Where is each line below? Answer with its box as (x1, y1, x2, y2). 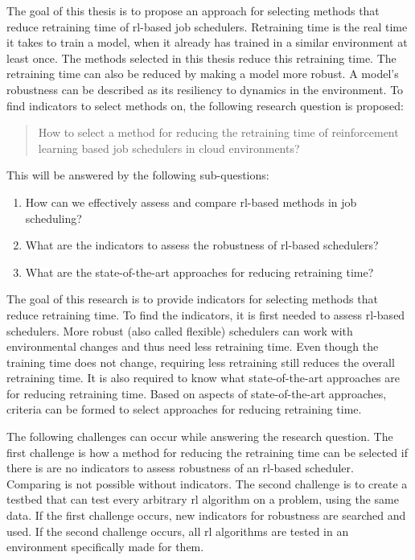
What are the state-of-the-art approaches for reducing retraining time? (25, 263, 374, 280)
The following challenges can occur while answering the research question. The (6, 428, 393, 445)
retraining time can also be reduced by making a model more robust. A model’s (6, 65, 399, 82)
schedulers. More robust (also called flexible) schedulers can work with (6, 322, 353, 339)
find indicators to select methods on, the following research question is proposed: (6, 97, 404, 113)
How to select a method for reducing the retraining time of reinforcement (38, 124, 399, 141)
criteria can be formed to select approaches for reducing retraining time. (6, 401, 362, 418)
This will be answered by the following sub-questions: (6, 167, 269, 183)
